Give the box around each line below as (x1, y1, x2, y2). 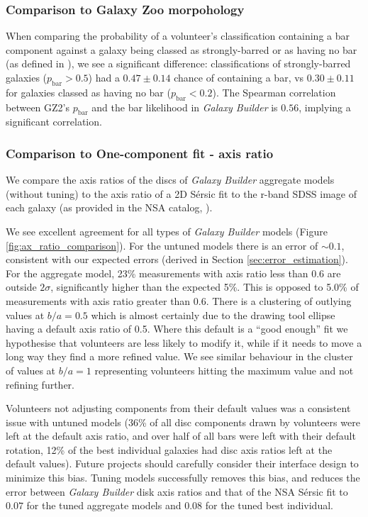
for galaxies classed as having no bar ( (6, 84, 171, 99)
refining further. (6, 377, 74, 391)
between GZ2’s (6, 99, 69, 114)
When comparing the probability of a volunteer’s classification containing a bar (6, 28, 350, 43)
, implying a (299, 99, 351, 114)
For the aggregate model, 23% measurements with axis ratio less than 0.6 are (6, 265, 341, 280)
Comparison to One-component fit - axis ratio (6, 144, 274, 162)
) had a (88, 70, 120, 84)
